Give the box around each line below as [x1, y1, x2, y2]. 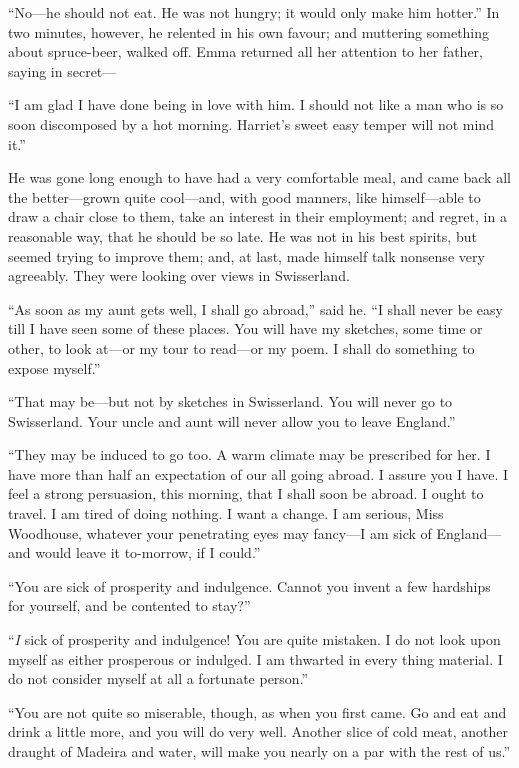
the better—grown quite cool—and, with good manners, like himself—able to [8, 186, 481, 207]
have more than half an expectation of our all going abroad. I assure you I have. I [8, 463, 509, 484]
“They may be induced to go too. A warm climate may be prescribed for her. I [8, 444, 491, 465]
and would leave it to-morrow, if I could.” [8, 542, 261, 563]
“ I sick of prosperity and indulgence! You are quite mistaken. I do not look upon [8, 629, 501, 650]
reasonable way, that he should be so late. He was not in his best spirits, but [8, 225, 477, 246]
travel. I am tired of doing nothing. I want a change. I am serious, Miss [8, 503, 444, 524]
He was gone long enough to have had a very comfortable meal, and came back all [8, 167, 511, 188]
